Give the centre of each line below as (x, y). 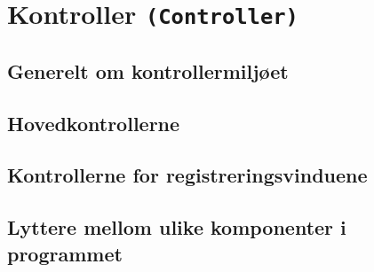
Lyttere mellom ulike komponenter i (177, 227)
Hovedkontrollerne (94, 123)
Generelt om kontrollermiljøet (148, 70)
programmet (65, 253)
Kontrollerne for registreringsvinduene (187, 175)
